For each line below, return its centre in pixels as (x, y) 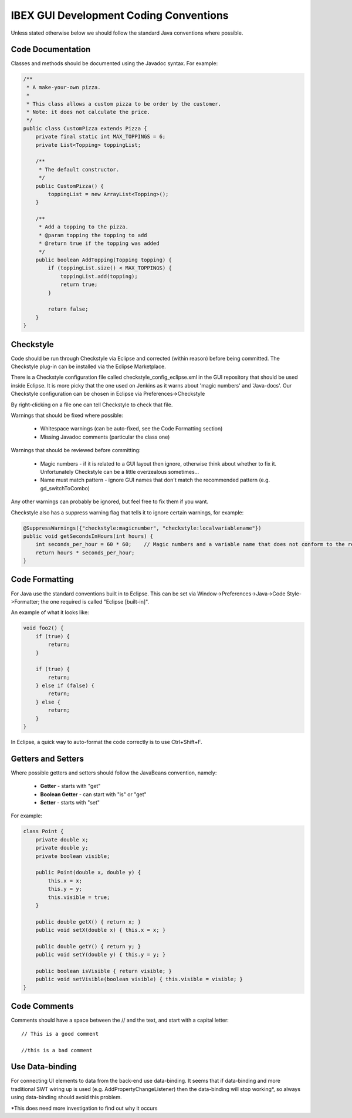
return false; (68, 309)
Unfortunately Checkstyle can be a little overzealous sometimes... (120, 472)
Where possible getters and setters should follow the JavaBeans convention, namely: (114, 773)
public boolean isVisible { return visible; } (104, 971)
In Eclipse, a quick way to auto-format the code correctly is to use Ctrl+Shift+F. (106, 742)
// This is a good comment (60, 1034)
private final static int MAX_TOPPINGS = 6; (101, 137)
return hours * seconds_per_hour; (85, 553)
